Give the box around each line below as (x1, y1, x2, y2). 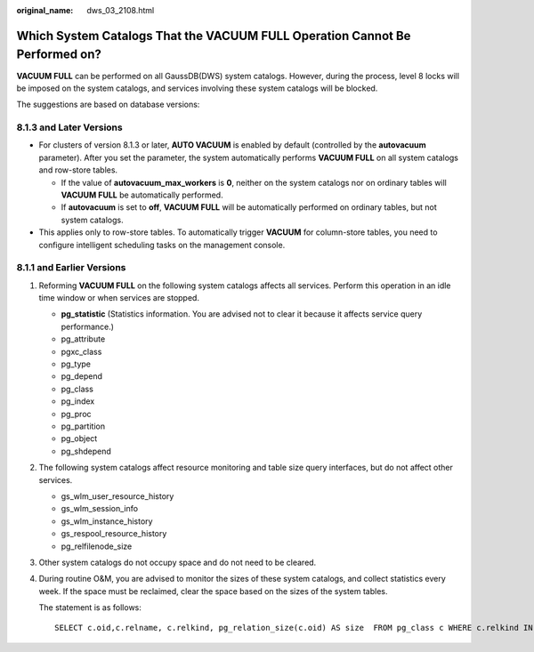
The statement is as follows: (38, 602, 142, 613)
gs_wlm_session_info (61, 503, 138, 514)
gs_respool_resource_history (61, 528, 167, 539)
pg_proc (61, 408, 93, 419)
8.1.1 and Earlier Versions (16, 262, 126, 274)
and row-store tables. (38, 165, 118, 175)
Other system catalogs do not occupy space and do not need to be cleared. (38, 557, 317, 567)
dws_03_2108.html (86, 5, 155, 15)
